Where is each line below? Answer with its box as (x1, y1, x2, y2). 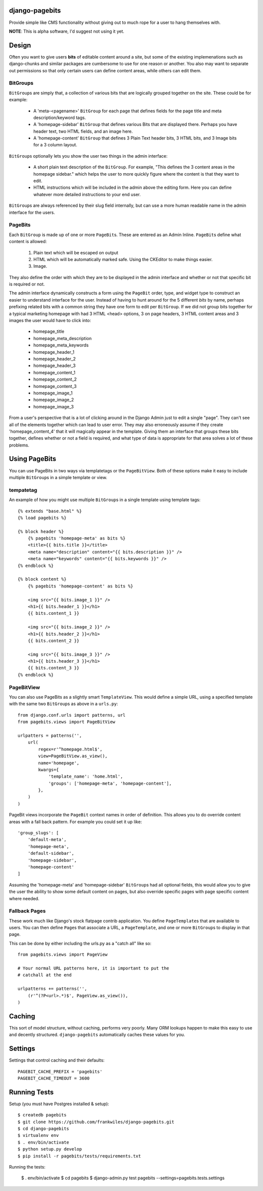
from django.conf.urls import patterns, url (18, 712, 126, 718)
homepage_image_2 (33, 397, 74, 403)
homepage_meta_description (33, 335, 92, 341)
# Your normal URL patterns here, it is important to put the (18, 966, 169, 971)
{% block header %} (18, 528, 64, 534)
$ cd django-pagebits (18, 1126, 69, 1131)
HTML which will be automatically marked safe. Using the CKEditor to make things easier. (33, 256, 213, 262)
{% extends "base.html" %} (18, 508, 82, 514)
